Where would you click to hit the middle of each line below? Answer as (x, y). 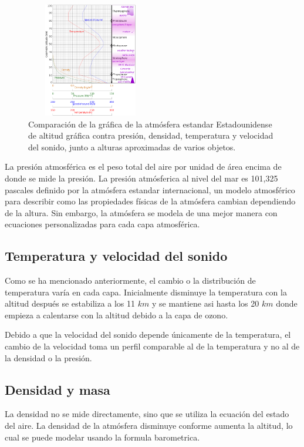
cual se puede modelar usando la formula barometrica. (102, 437)
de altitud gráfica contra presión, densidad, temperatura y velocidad (151, 135)
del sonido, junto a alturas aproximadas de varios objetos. (132, 147)
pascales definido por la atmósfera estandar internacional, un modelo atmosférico (150, 189)
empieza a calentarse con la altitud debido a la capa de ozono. (116, 315)
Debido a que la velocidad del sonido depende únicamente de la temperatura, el (148, 335)
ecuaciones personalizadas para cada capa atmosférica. (102, 224)
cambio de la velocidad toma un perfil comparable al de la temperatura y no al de (152, 346)
